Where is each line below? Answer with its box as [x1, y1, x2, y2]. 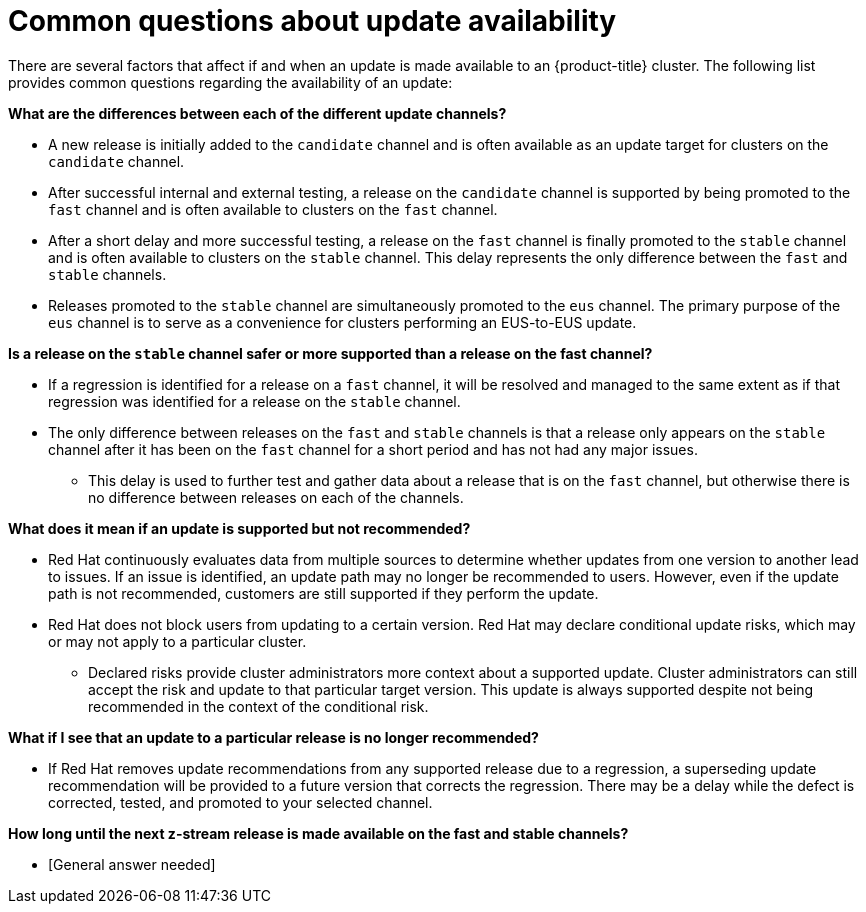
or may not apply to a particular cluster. [48, 632, 307, 650]
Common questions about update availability [8, 4, 617, 38]
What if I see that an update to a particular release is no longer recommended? [8, 728, 539, 746]
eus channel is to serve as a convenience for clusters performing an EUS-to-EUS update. [48, 313, 637, 331]
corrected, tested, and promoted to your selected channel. [48, 793, 433, 811]
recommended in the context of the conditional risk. [88, 697, 429, 715]
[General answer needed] [48, 855, 216, 873]
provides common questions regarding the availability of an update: [8, 73, 453, 91]
